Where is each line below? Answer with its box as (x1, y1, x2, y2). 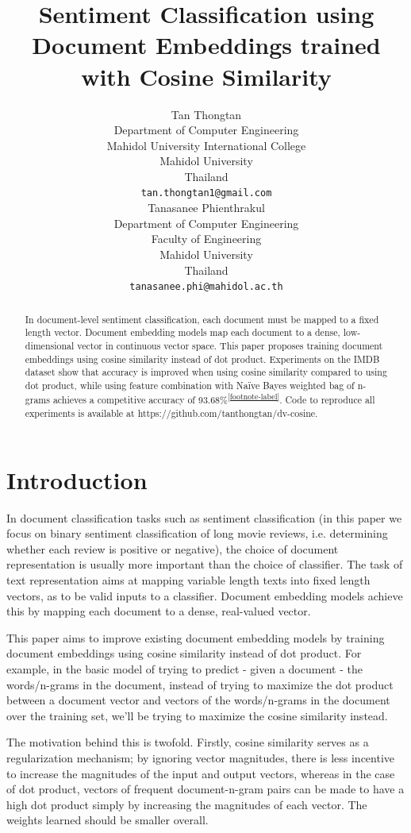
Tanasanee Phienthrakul (148, 199, 265, 216)
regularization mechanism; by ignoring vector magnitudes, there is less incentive (6, 750, 395, 766)
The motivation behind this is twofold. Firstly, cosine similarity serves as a (6, 734, 369, 750)
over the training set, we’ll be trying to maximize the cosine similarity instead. (6, 707, 388, 723)
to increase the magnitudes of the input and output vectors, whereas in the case (6, 765, 395, 781)
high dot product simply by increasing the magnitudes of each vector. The (6, 796, 367, 812)
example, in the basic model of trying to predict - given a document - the (6, 661, 363, 677)
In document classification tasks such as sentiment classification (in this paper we (6, 509, 402, 526)
